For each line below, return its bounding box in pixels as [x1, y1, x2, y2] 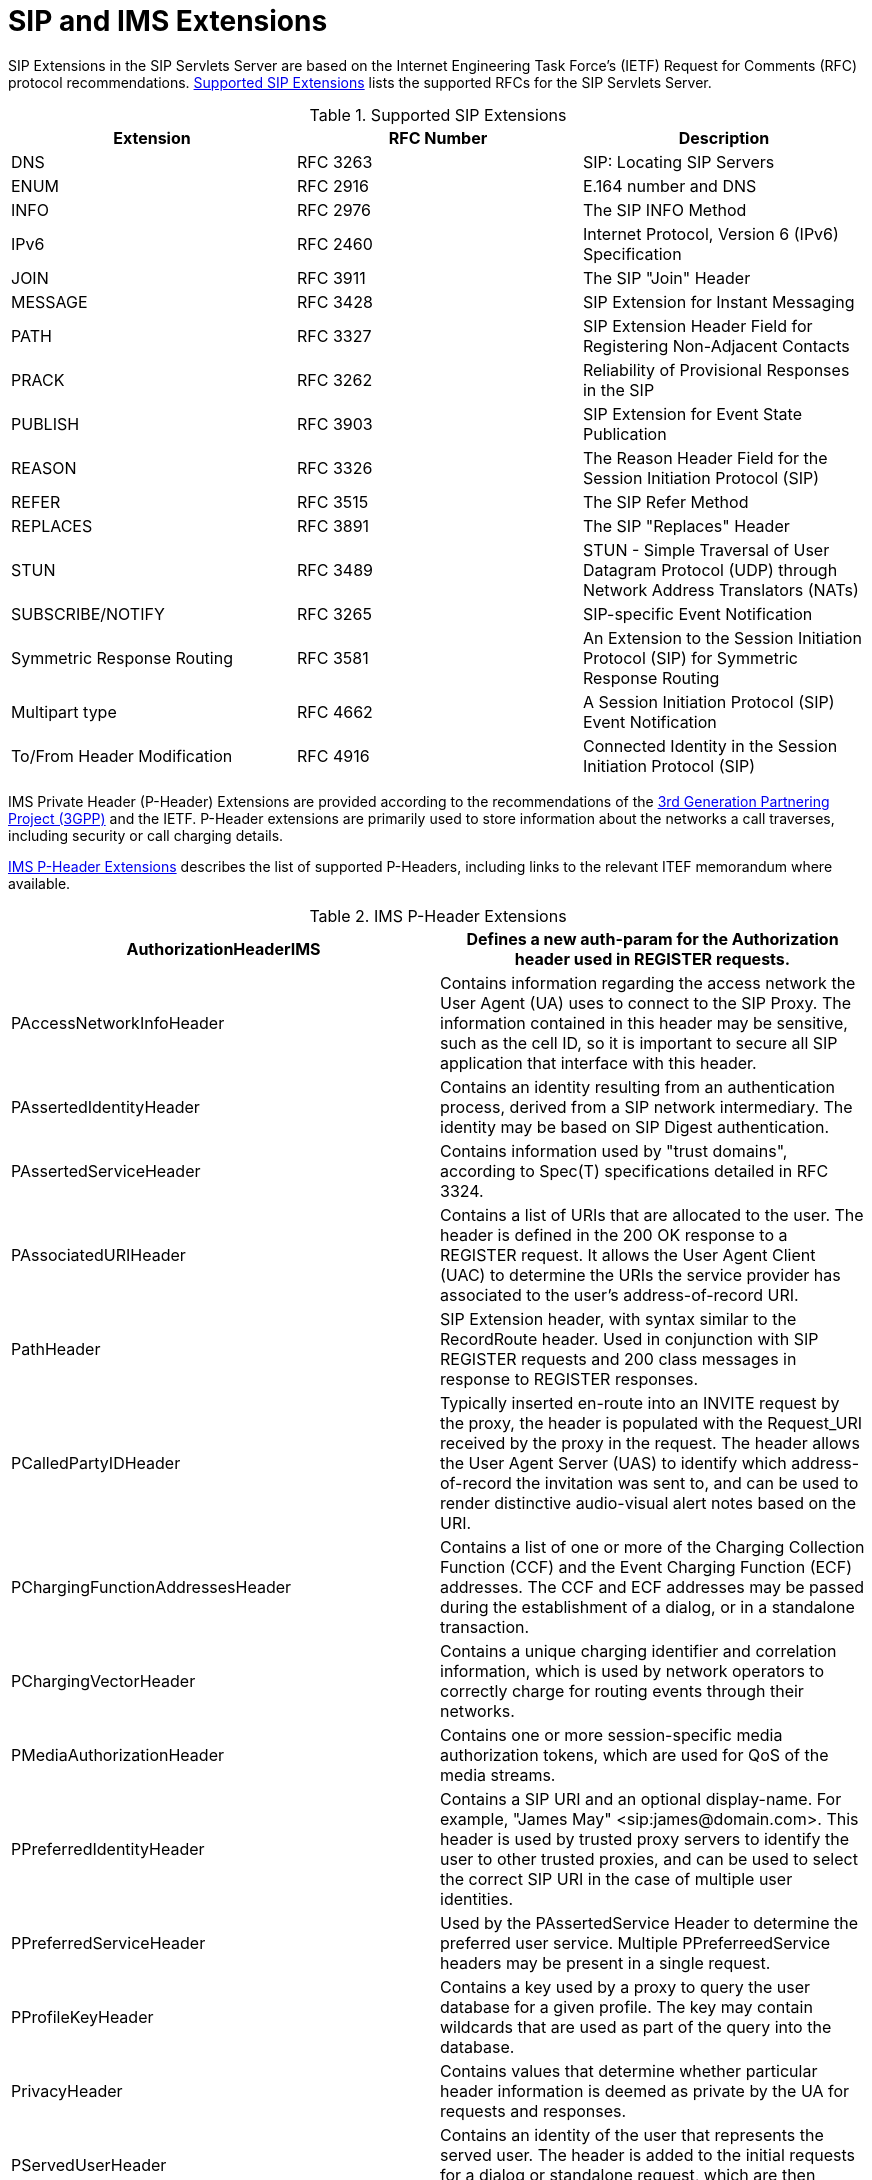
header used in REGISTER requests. [514, 948, 791, 969]
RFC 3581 [296, 647, 369, 668]
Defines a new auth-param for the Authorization [466, 928, 839, 949]
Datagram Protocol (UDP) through [582, 559, 838, 580]
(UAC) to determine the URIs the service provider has [440, 1264, 841, 1285]
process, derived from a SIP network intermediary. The [440, 1096, 853, 1117]
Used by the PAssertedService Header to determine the [440, 1912, 859, 1933]
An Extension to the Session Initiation [582, 627, 862, 648]
